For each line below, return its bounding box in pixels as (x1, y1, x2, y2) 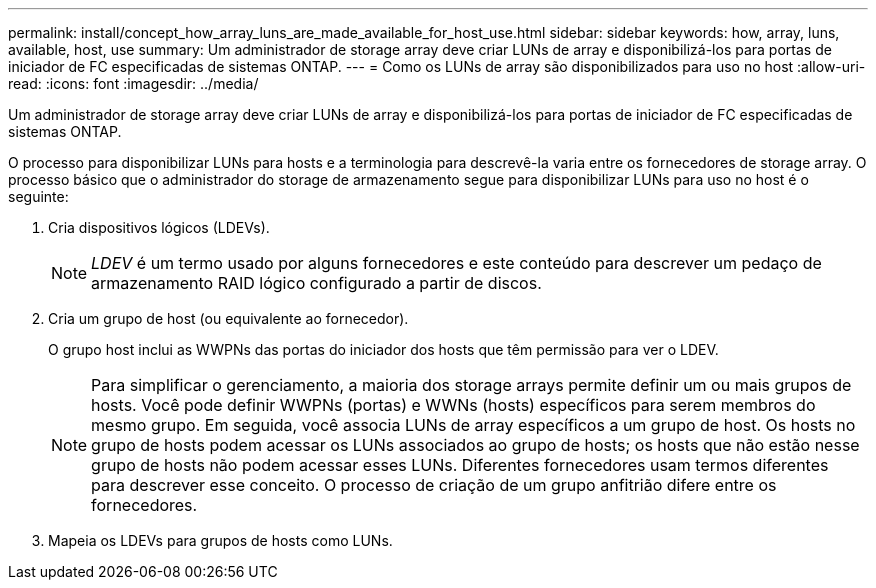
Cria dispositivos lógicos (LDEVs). (48, 219, 270, 236)
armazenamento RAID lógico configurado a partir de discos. (91, 273, 542, 293)
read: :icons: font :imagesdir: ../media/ (8, 75, 259, 92)
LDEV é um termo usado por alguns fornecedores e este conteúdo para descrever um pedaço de (91, 253, 822, 273)
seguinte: (8, 188, 69, 205)
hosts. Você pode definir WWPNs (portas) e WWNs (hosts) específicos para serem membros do (91, 395, 816, 415)
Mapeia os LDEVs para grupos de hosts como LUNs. (48, 532, 393, 549)
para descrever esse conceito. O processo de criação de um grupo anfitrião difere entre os (91, 475, 777, 495)
